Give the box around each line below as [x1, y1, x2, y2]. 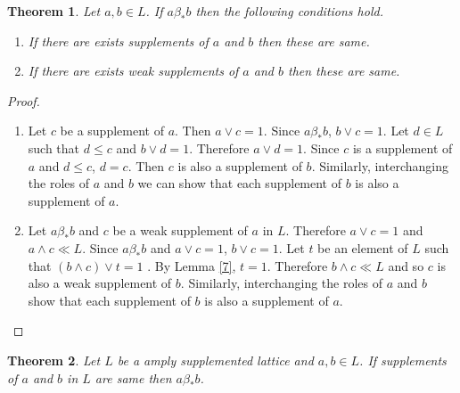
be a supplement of [60, 121, 164, 140]
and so [388, 256, 424, 274]
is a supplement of [352, 138, 453, 157]
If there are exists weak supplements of [28, 61, 239, 80]
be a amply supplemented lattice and [117, 350, 314, 369]
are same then [94, 368, 172, 387]
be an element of [317, 238, 408, 257]
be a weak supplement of [112, 221, 248, 240]
